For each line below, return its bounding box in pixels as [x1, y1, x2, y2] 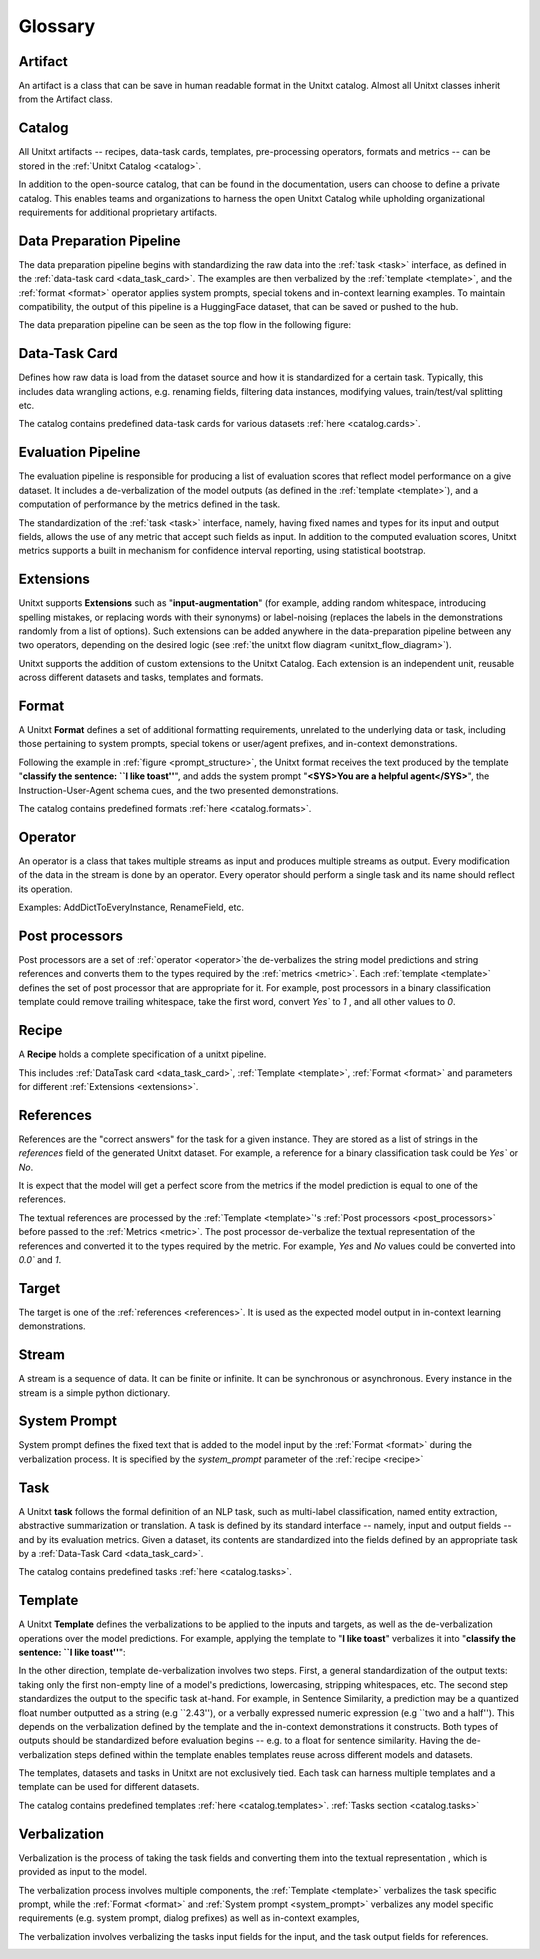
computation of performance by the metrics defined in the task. [18, 498, 281, 510]
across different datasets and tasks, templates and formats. [18, 671, 264, 684]
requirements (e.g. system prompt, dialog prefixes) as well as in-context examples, [18, 1912, 360, 1924]
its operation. [18, 883, 74, 895]
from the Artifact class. [18, 93, 114, 105]
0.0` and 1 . [18, 1253, 62, 1265]
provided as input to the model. [18, 1866, 148, 1878]
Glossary [18, 15, 96, 37]
